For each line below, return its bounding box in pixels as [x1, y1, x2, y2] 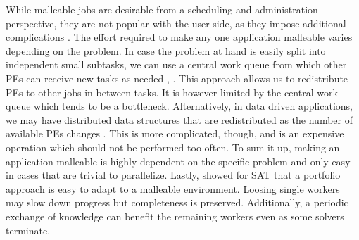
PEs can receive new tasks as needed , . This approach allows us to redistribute [6, 70, 348, 85]
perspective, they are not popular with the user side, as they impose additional [6, 15, 346, 30]
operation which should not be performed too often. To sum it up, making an [6, 139, 340, 154]
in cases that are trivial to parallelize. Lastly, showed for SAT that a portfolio [6, 168, 341, 182]
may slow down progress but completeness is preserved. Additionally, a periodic [6, 195, 348, 210]
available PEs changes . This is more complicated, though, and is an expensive [6, 126, 344, 141]
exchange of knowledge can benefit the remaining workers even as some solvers [6, 208, 344, 223]
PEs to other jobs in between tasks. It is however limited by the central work [6, 84, 338, 99]
